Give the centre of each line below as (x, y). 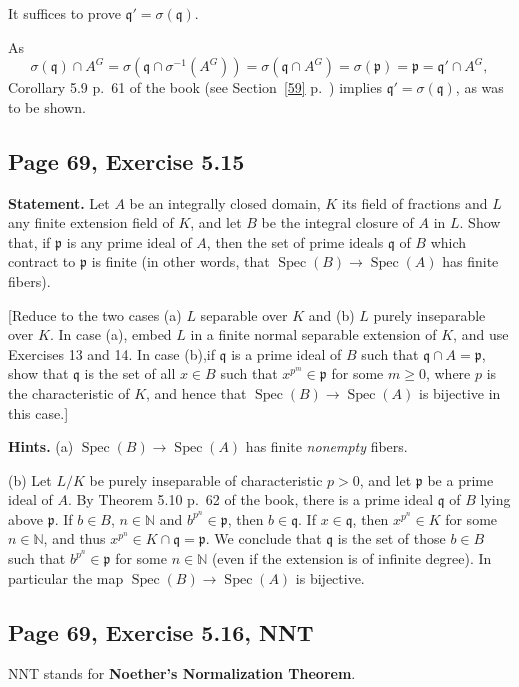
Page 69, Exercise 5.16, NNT (161, 631)
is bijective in (460, 392)
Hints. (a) (41, 446)
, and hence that (196, 392)
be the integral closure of (337, 222)
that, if (29, 241)
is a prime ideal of (286, 353)
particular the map (66, 577)
